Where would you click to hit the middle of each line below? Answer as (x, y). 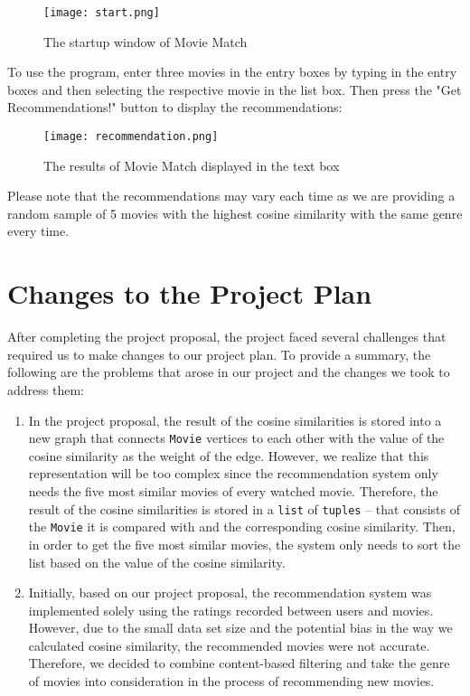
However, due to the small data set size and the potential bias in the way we (240, 628)
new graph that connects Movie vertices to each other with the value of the (236, 438)
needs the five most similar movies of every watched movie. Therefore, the (233, 491)
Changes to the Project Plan (190, 293)
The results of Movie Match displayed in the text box (192, 165)
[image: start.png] (102, 13)
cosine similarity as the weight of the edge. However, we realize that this (229, 455)
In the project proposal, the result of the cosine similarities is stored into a (235, 420)
